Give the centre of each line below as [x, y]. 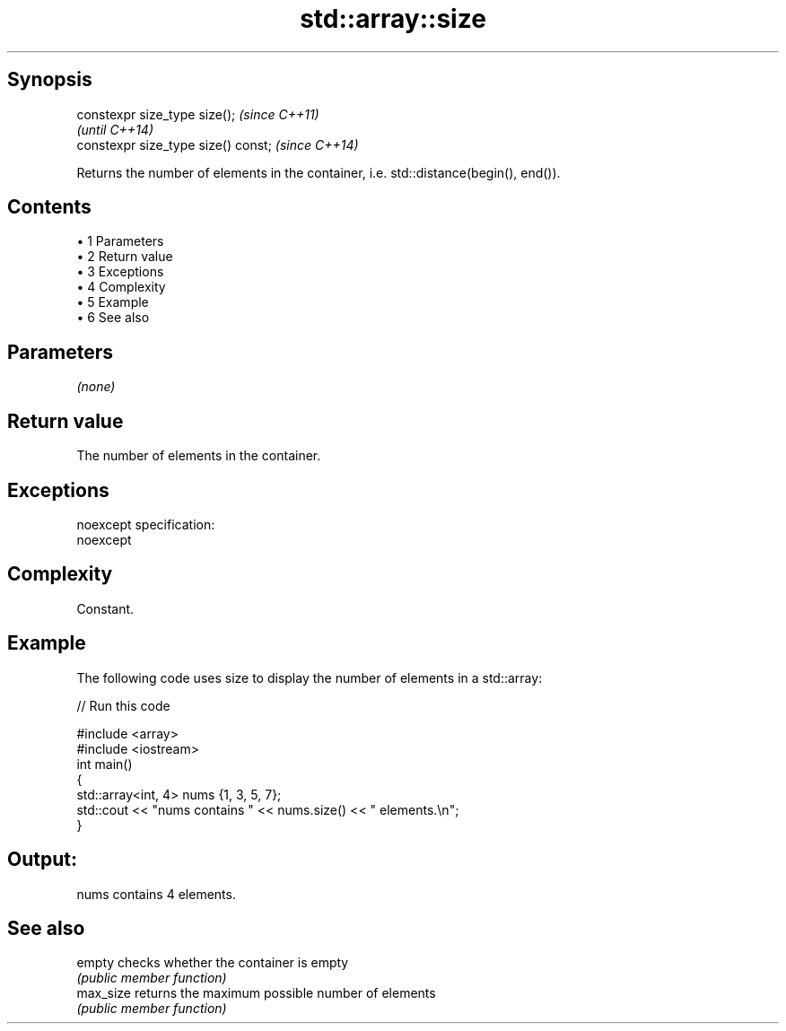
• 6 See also [113, 318]
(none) [96, 387]
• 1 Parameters [120, 241]
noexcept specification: [146, 524]
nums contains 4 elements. [156, 894]
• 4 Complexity [121, 287]
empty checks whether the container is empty [213, 963]
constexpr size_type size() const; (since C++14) [218, 144]
